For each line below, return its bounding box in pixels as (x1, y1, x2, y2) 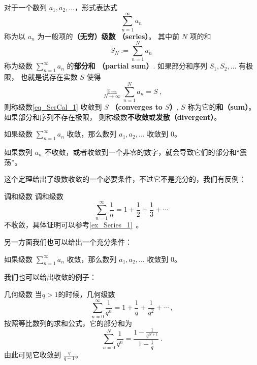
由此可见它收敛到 (4, 349, 61, 360)
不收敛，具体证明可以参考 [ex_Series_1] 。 (4, 219, 143, 230)
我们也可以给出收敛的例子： (4, 272, 97, 282)
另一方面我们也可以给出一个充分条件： (4, 237, 132, 247)
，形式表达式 (75, 2, 118, 12)
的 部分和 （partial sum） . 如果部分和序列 (67, 60, 208, 71)
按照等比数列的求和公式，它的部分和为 (4, 317, 132, 328)
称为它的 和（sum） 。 (187, 101, 256, 112)
